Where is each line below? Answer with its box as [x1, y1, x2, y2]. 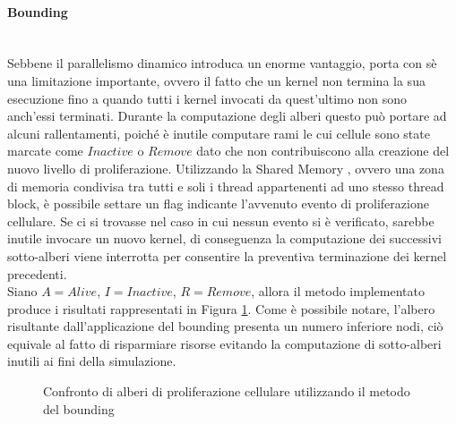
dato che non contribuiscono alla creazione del [196, 141, 450, 160]
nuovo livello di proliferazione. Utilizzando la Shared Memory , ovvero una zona [7, 158, 444, 177]
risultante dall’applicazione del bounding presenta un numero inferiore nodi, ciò [7, 317, 443, 335]
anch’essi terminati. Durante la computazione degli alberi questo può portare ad [7, 106, 447, 125]
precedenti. [7, 264, 67, 283]
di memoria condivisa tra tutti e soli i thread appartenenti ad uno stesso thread [7, 176, 444, 195]
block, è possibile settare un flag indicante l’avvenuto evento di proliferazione [7, 194, 429, 213]
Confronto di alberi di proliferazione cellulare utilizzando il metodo [43, 382, 410, 401]
